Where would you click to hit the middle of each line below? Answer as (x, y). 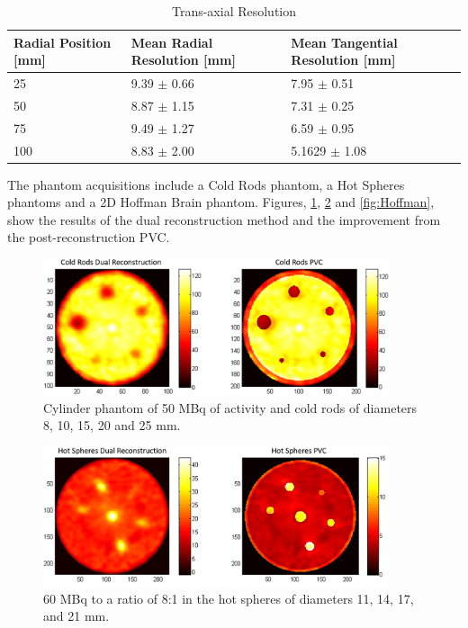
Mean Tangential (344, 42)
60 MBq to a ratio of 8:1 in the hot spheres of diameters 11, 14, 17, (229, 598)
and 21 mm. (76, 616)
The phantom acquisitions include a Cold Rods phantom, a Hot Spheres (206, 184)
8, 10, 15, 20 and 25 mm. (112, 425)
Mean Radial (172, 42)
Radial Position (63, 42)
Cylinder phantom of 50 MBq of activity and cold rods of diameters (230, 407)
